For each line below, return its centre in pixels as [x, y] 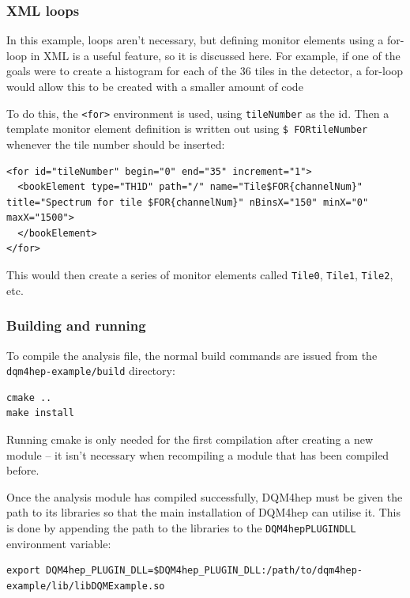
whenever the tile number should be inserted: [116, 144]
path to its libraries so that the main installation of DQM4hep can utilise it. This [203, 512]
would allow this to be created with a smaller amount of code [155, 86]
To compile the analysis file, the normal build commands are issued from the [192, 355]
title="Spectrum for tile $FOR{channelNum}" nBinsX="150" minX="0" [188, 202]
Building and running [76, 325]
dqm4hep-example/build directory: [91, 371]
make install [40, 413]
